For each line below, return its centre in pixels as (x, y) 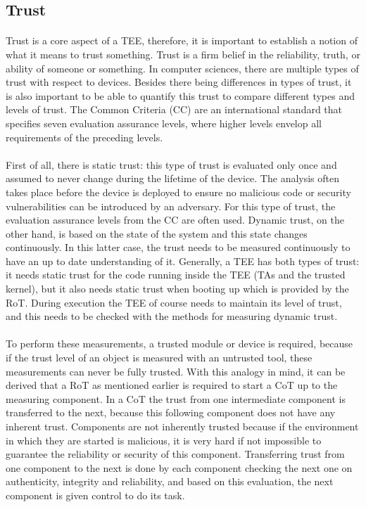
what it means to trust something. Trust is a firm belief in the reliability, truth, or (183, 54)
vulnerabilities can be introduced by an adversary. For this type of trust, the (171, 206)
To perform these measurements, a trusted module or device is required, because (179, 344)
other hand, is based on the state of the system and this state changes (157, 233)
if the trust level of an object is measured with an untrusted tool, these (159, 358)
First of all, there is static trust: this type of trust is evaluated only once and (171, 164)
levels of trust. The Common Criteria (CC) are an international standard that (174, 109)
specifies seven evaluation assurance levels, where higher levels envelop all (164, 123)
